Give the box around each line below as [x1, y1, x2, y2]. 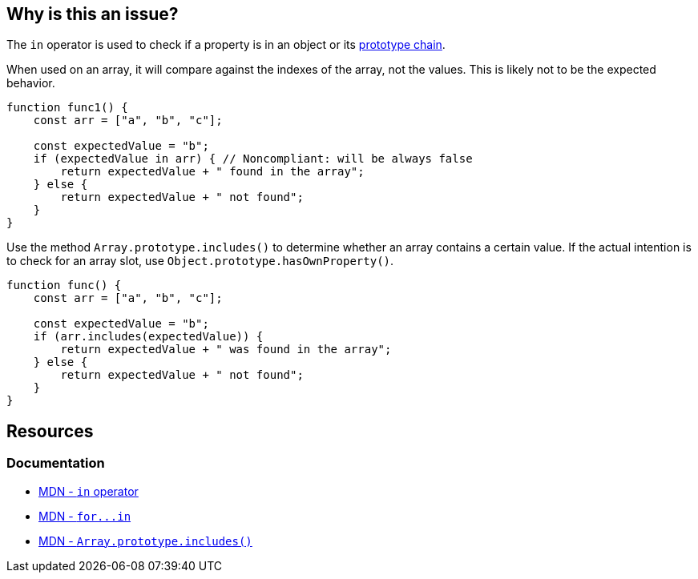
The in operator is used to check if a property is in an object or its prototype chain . [6, 38, 446, 52]
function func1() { [6, 101, 128, 115]
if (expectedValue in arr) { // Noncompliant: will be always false [33, 152, 473, 166]
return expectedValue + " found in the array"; [60, 165, 365, 179]
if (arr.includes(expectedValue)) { [33, 330, 264, 344]
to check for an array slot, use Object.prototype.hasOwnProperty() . [6, 254, 394, 268]
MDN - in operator [38, 484, 139, 498]
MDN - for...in [38, 509, 131, 523]
